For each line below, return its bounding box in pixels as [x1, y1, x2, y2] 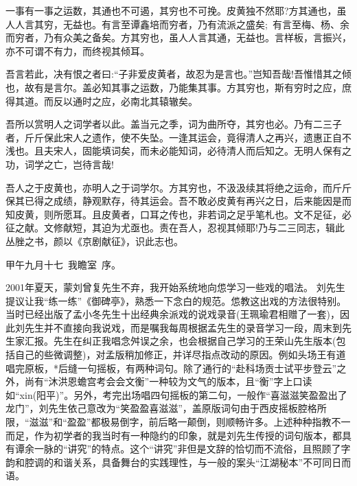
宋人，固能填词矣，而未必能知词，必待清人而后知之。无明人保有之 [53, 143, 352, 158]
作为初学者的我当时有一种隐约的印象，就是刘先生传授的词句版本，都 [34, 428, 342, 442]
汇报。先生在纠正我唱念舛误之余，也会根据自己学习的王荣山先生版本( [24, 334, 336, 348]
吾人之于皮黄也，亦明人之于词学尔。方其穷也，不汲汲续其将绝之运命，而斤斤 [5, 180, 352, 194]
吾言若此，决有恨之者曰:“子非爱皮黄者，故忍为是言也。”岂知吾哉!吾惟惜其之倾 [5, 67, 352, 81]
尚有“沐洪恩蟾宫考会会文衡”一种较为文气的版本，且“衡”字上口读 [24, 374, 312, 389]
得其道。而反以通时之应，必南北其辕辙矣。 [5, 93, 198, 108]
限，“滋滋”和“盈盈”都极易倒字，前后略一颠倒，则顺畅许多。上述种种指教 [5, 415, 332, 429]
